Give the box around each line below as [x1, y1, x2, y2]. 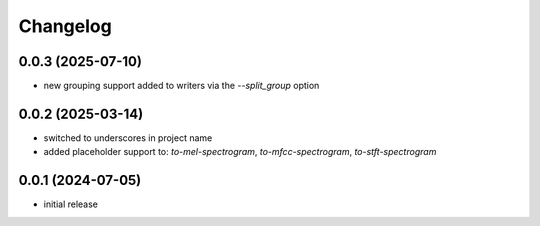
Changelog [18, 15, 112, 37]
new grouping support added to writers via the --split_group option [43, 80, 320, 92]
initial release [43, 198, 99, 210]
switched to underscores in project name [43, 131, 213, 144]
